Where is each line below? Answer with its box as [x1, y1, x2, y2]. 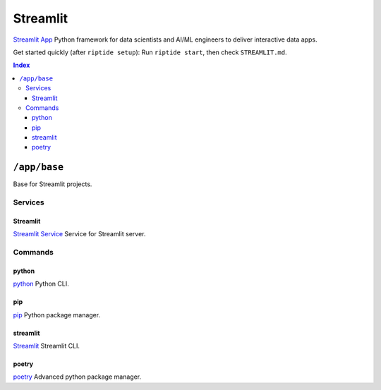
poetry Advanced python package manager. [13, 372, 141, 381]
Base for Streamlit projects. [13, 180, 92, 188]
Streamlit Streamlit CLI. [13, 342, 80, 351]
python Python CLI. [13, 279, 70, 288]
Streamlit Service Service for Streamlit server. [13, 230, 146, 238]
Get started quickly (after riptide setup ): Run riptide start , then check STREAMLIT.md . [13, 48, 287, 56]
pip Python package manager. [13, 310, 101, 319]
